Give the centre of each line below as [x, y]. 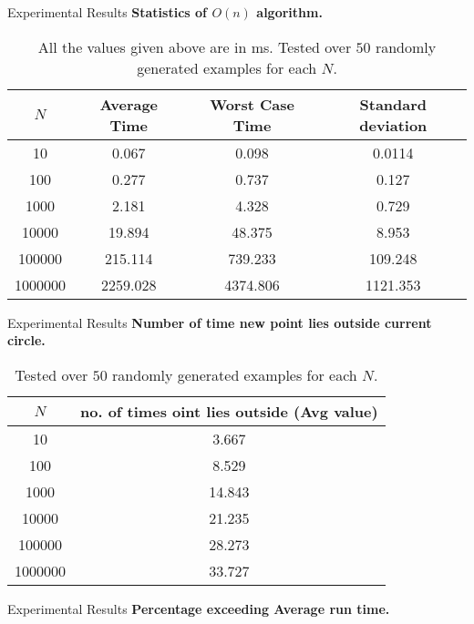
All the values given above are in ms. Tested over [195, 46]
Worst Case [252, 104]
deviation [393, 125]
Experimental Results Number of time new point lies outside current [220, 322]
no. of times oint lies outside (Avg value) [229, 411]
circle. [26, 340]
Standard [393, 104]
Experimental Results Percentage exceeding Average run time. [199, 608]
